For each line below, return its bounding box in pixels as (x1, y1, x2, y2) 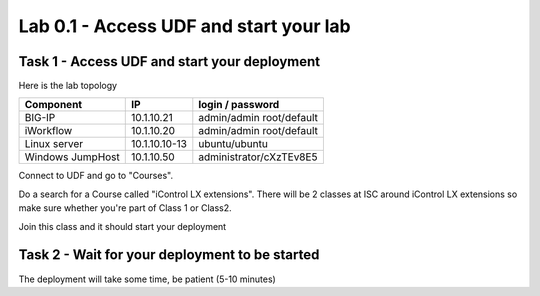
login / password (198, 98, 280, 112)
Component (24, 98, 83, 112)
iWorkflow (24, 124, 73, 138)
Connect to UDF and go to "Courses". (18, 170, 174, 182)
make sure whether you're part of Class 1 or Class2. (18, 202, 232, 214)
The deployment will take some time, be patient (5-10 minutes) (18, 273, 277, 285)
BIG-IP (24, 111, 56, 125)
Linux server (24, 137, 84, 151)
